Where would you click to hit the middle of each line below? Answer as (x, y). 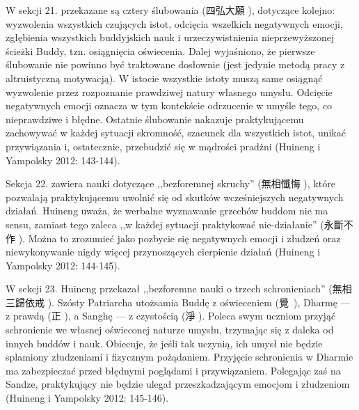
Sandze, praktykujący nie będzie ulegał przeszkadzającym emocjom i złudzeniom (178, 384)
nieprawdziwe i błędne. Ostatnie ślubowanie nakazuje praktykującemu (155, 119)
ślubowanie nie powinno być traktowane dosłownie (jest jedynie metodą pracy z (175, 64)
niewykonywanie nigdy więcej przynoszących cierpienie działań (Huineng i (163, 252)
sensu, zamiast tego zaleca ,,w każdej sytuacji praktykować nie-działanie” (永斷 (175, 224)
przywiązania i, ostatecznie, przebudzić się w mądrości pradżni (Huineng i (163, 146)
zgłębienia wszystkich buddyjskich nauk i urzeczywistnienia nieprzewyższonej (170, 37)
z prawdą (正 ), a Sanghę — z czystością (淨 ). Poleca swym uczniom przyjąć (171, 316)
